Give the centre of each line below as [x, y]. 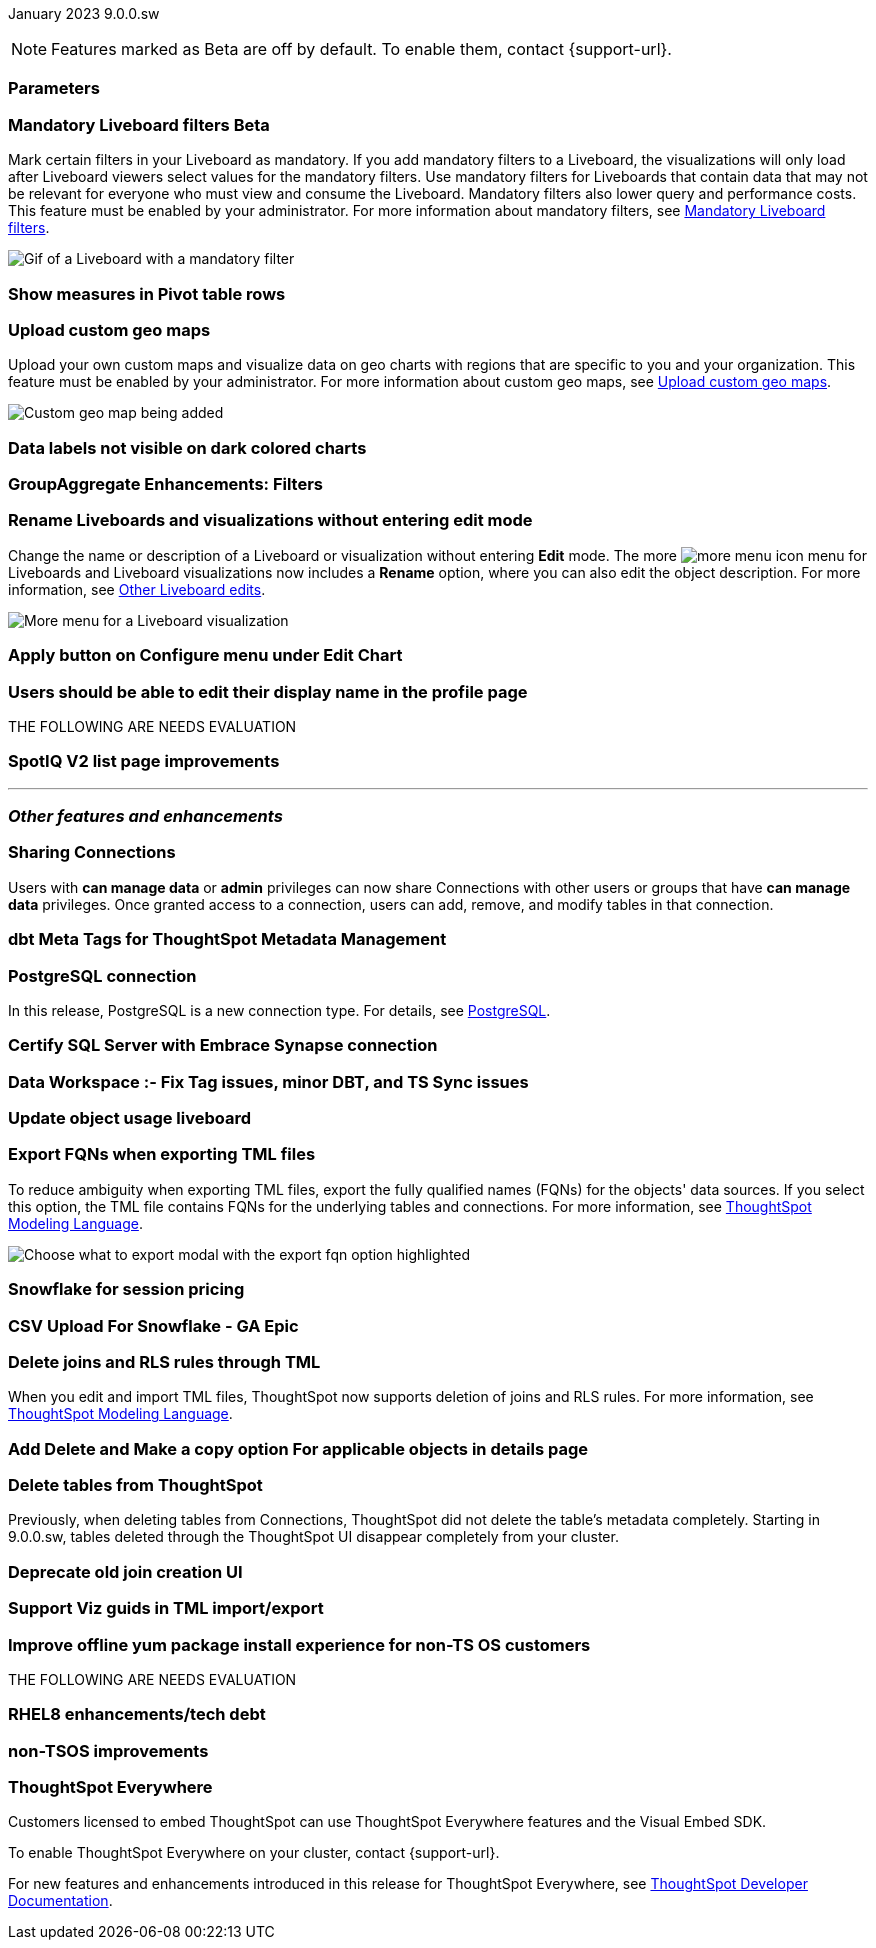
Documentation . [60, 1901]
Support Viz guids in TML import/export [166, 1608]
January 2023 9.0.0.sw [84, 13]
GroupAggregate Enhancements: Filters [166, 484]
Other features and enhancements [145, 816]
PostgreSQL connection [102, 975]
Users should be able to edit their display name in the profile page [268, 691]
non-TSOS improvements [108, 1750]
